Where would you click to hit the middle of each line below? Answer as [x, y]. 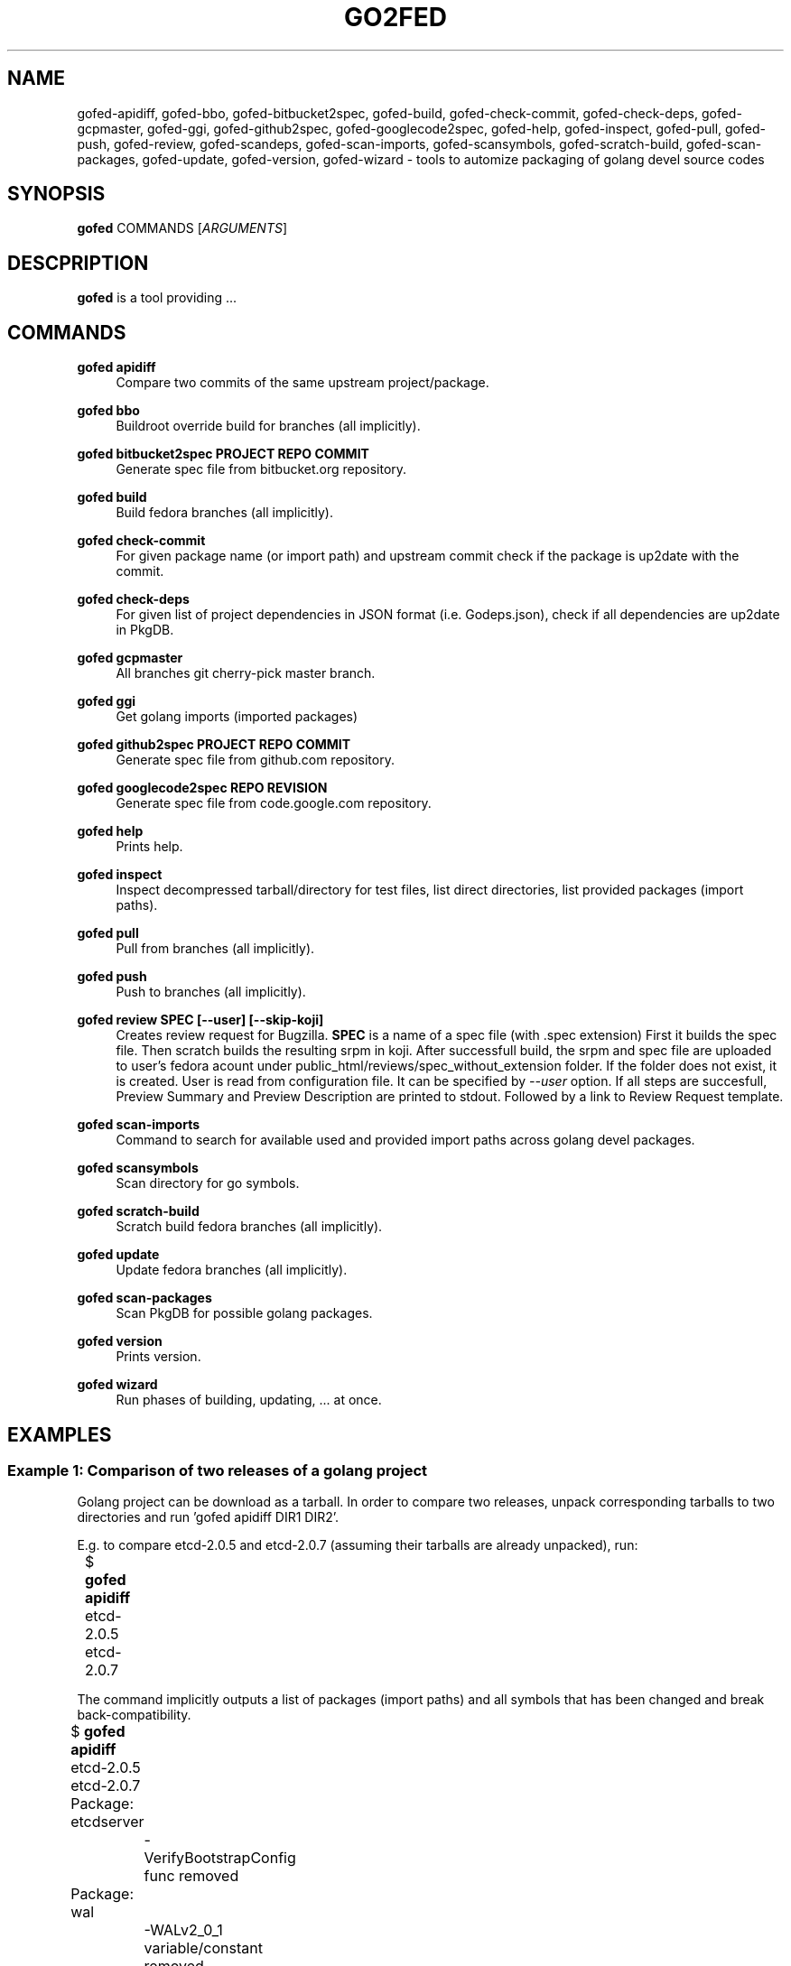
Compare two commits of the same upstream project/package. [302, 383]
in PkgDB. [145, 630]
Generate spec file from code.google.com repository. [274, 803]
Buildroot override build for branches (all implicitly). [268, 426]
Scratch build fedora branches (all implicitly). [249, 1227]
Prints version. [158, 1357]
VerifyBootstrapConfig [220, 1858]
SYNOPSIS [56, 194]
